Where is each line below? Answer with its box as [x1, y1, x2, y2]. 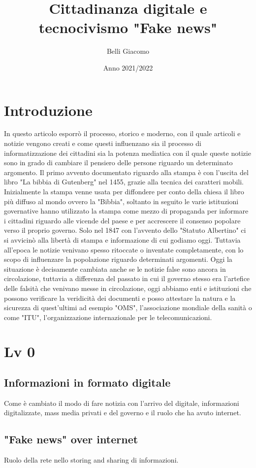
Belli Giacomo [106, 46, 150, 56]
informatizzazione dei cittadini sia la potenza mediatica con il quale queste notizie [4, 147, 251, 158]
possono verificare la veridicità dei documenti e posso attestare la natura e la [4, 292, 236, 303]
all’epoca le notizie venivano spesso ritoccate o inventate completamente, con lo [4, 244, 244, 254]
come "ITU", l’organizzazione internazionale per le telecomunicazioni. [4, 312, 212, 322]
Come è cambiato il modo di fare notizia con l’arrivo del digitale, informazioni [4, 397, 239, 408]
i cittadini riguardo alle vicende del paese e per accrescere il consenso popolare [4, 215, 241, 225]
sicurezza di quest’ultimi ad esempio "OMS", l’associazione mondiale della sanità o [4, 302, 252, 313]
